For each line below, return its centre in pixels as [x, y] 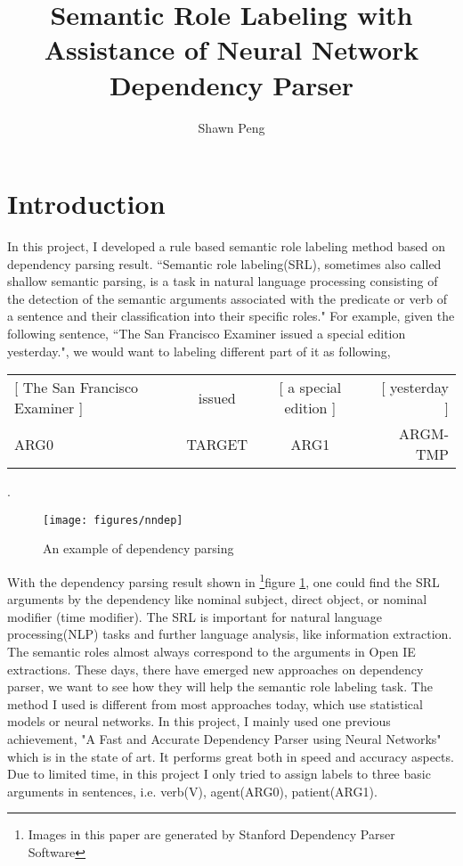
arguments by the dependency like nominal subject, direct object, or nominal [217, 599]
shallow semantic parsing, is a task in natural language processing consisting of [223, 281]
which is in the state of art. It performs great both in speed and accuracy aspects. [231, 756]
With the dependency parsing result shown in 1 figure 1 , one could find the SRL [223, 580]
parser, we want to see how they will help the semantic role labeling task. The [220, 686]
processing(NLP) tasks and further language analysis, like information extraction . [230, 634]
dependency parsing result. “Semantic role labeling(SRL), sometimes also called [224, 263]
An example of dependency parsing [138, 548]
